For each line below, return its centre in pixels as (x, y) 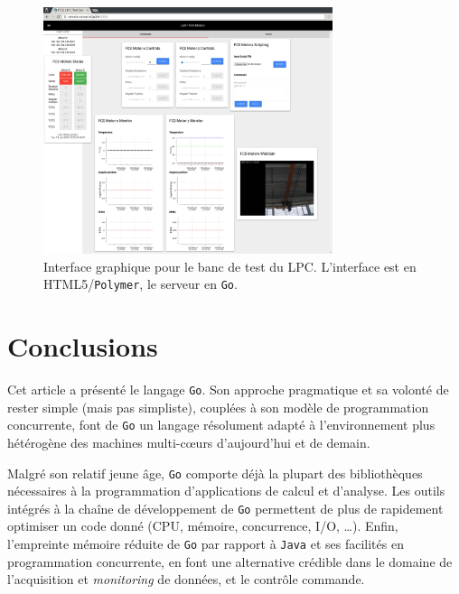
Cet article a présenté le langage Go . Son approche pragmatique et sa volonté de (228, 390)
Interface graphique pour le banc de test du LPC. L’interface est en (230, 266)
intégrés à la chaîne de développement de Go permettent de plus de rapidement (225, 508)
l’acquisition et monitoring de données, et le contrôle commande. (186, 579)
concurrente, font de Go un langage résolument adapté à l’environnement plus (221, 425)
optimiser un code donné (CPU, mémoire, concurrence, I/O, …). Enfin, (203, 526)
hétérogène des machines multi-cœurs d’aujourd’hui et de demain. (189, 442)
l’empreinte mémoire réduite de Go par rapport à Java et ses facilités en (206, 544)
